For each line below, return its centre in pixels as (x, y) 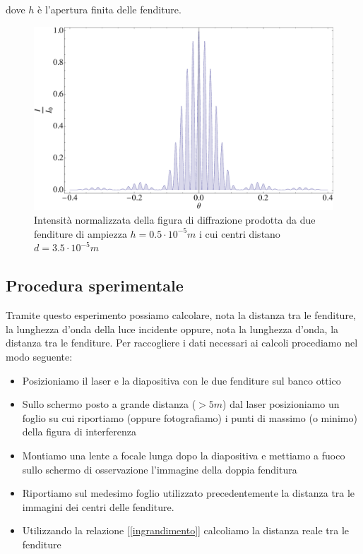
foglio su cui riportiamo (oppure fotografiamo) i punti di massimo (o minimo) (190, 417)
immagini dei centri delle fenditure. (98, 506)
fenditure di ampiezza (81, 233)
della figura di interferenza (79, 432)
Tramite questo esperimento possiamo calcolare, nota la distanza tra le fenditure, (181, 315)
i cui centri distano (240, 233)
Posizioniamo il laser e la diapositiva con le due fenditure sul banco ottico (181, 380)
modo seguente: (39, 356)
